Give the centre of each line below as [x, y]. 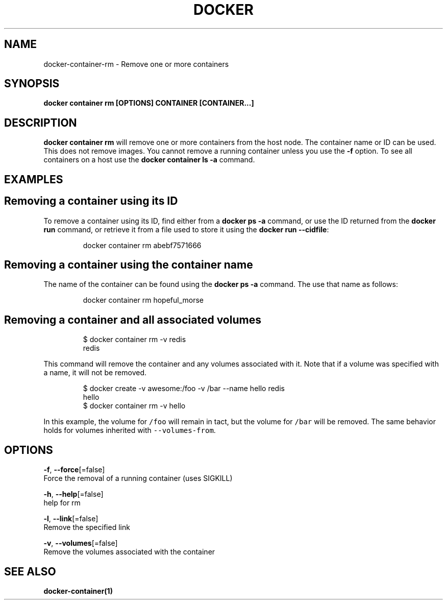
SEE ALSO [30, 571]
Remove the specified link [87, 527]
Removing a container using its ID [91, 201]
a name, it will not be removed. [95, 373]
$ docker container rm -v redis [134, 340]
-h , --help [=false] [73, 494]
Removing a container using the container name [129, 264]
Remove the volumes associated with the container [129, 552]
